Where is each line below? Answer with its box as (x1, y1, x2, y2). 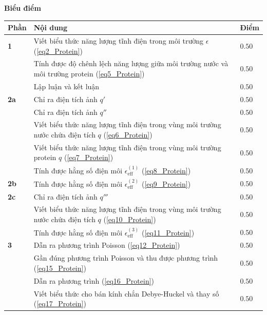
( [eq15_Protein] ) (33, 262, 86, 273)
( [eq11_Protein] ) (141, 227, 195, 238)
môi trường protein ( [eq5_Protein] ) (33, 68, 145, 78)
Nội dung (33, 22, 68, 33)
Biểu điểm (4, 3, 41, 13)
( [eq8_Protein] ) (141, 165, 191, 176)
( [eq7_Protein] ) (64, 152, 113, 163)
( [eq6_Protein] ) (103, 129, 152, 140)
